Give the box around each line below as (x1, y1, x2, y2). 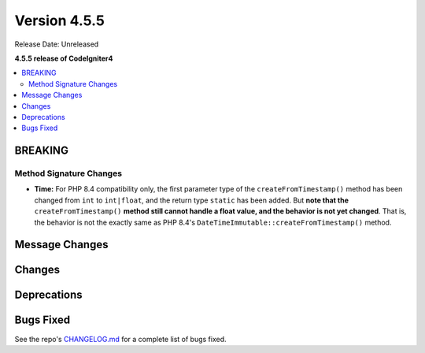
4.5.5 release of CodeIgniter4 (14, 54, 113, 63)
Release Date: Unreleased (14, 39, 99, 49)
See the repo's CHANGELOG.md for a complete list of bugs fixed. (14, 334, 227, 344)
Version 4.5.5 (14, 12, 105, 29)
